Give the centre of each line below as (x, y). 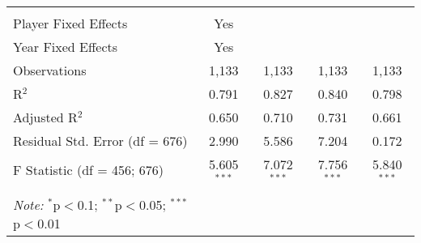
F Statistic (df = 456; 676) (89, 170)
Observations (50, 70)
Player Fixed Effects (70, 23)
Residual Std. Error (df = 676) (100, 141)
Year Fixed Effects (66, 47)
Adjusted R (45, 117)
